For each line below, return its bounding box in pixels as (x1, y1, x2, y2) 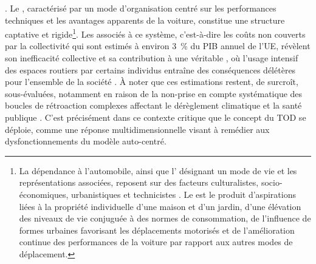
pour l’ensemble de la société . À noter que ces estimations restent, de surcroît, (5, 75, 298, 88)
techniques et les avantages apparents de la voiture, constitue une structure (5, 13, 285, 26)
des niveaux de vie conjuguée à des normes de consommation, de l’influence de (19, 212, 311, 225)
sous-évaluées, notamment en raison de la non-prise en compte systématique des (5, 87, 303, 100)
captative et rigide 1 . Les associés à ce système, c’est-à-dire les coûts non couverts (5, 26, 306, 40)
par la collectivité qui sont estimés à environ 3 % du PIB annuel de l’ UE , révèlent (5, 39, 311, 52)
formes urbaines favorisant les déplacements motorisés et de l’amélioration (19, 223, 295, 236)
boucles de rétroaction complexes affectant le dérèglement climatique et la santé (5, 99, 302, 112)
